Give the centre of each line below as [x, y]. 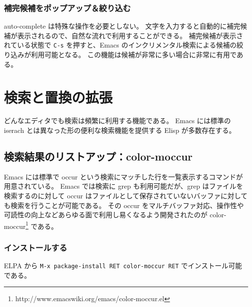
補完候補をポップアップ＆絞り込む [67, 8]
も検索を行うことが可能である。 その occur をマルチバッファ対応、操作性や [124, 205]
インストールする [36, 247]
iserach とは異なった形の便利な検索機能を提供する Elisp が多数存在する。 [120, 130]
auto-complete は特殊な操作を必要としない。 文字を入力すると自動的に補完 [122, 26]
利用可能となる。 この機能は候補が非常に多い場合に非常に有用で [134, 55]
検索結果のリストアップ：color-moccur [98, 156]
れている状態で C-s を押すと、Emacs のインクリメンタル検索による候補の [120, 45]
